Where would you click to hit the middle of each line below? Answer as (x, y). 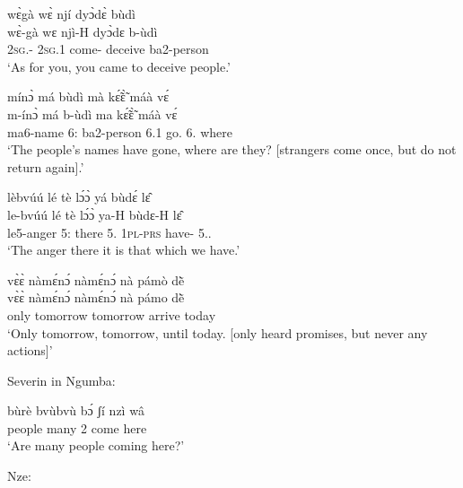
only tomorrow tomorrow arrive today (112, 314)
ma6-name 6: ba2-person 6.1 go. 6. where (120, 131)
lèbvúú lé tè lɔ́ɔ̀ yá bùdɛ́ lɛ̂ (79, 197)
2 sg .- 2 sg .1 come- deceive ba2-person (108, 49)
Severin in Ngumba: (61, 380)
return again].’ (46, 166)
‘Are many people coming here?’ (96, 445)
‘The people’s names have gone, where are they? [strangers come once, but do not (232, 149)
